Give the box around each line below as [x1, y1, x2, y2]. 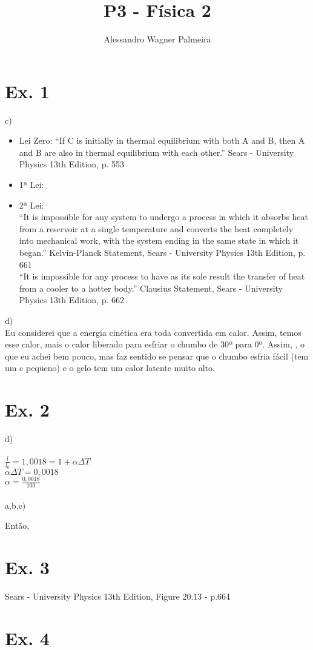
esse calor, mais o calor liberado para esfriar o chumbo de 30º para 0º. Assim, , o [5, 338, 305, 350]
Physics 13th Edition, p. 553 [19, 158, 125, 170]
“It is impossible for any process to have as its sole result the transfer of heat [19, 270, 305, 283]
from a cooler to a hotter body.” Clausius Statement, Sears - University [19, 281, 283, 294]
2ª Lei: [19, 198, 44, 211]
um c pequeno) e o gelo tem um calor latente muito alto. [5, 361, 215, 374]
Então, [5, 519, 30, 532]
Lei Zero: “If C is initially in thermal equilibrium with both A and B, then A [19, 134, 305, 147]
